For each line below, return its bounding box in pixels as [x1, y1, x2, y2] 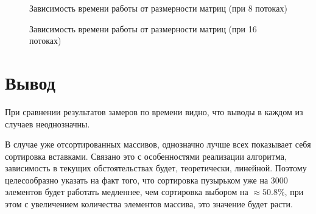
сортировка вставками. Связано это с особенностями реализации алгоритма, [5, 149, 287, 162]
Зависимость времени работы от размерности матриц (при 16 [29, 22, 257, 35]
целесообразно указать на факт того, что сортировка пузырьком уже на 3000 [5, 173, 288, 186]
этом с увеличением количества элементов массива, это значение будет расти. [5, 198, 293, 210]
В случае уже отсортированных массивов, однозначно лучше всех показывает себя [5, 138, 311, 151]
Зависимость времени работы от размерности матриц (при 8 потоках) [29, 2, 287, 14]
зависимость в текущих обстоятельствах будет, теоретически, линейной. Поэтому [5, 162, 307, 174]
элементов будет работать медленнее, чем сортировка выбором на [5, 185, 248, 198]
